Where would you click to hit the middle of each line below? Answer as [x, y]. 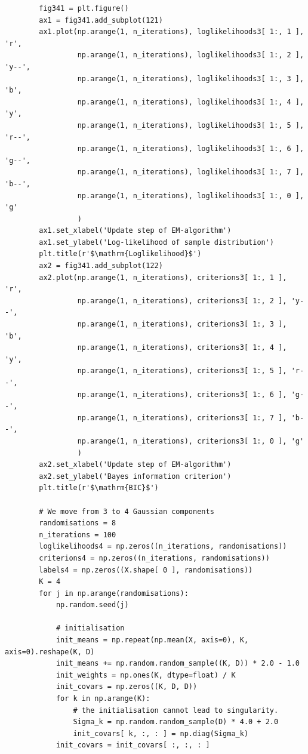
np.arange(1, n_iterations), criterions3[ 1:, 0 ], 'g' [191, 441]
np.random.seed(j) [92, 605]
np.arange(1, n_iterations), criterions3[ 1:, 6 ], [182, 394]
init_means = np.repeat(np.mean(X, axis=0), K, [152, 640]
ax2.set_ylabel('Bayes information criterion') [135, 476]
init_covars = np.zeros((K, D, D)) [127, 687]
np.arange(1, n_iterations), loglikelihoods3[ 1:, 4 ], [191, 102]
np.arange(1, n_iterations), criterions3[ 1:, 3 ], [182, 324]
